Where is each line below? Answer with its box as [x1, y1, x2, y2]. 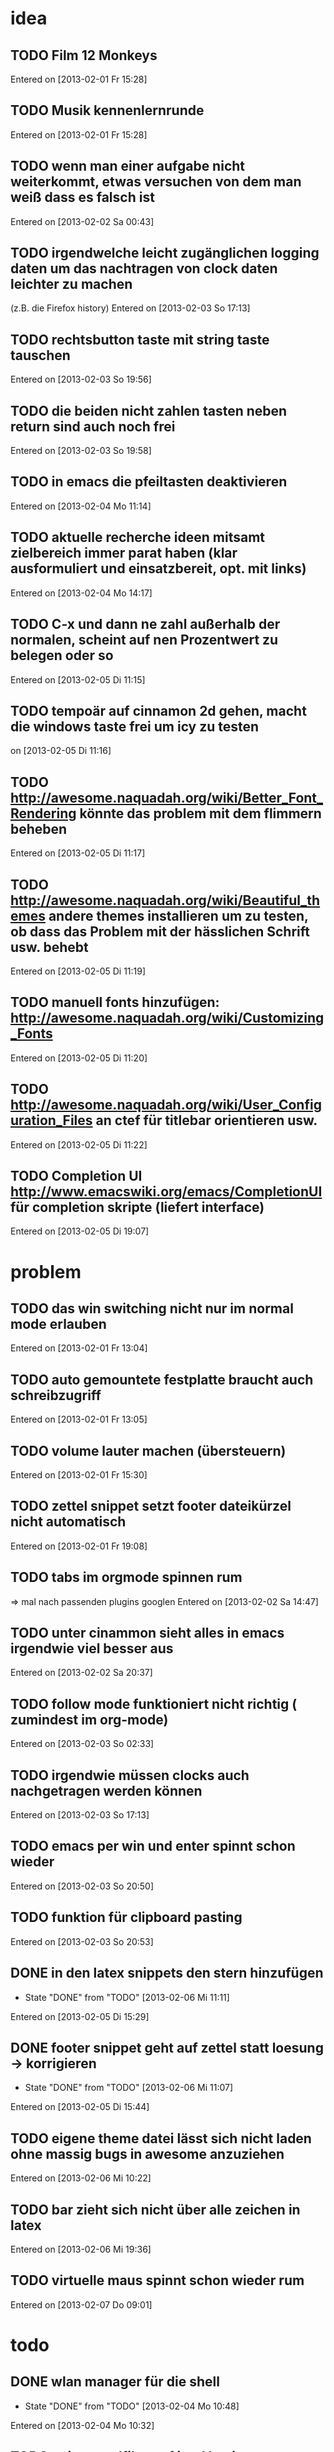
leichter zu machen [10, 276, 133, 293]
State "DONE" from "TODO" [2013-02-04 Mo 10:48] [24, 2400, 240, 2412]
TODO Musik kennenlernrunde [10, 102, 205, 119]
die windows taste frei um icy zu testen [10, 718, 260, 735]
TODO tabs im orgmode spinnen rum [10, 1569, 243, 1586]
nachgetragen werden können [10, 1782, 203, 1799]
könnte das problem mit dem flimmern [79, 805, 322, 822]
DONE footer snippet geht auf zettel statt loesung [10, 2039, 324, 2056]
